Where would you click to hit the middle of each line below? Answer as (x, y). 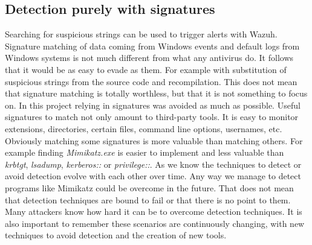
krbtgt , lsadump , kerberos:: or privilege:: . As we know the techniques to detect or (153, 164)
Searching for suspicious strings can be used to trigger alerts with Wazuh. (141, 34)
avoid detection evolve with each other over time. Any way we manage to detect (153, 176)
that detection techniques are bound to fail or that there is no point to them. (148, 199)
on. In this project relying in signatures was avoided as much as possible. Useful (153, 105)
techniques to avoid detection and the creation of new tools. (116, 235)
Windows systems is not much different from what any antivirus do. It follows (149, 58)
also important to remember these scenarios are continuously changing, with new (155, 223)
